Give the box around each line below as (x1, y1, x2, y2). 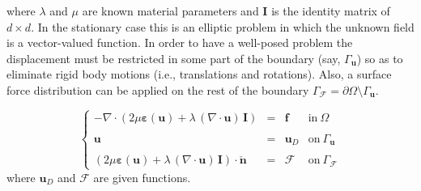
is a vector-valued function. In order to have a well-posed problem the (6, 34, 353, 51)
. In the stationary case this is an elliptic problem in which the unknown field (31, 18, 415, 35)
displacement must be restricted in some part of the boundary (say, (6, 49, 341, 66)
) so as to (356, 49, 403, 66)
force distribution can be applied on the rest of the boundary (6, 81, 309, 98)
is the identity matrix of (271, 2, 390, 19)
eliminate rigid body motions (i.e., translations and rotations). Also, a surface (6, 66, 392, 83)
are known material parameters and (82, 2, 259, 19)
